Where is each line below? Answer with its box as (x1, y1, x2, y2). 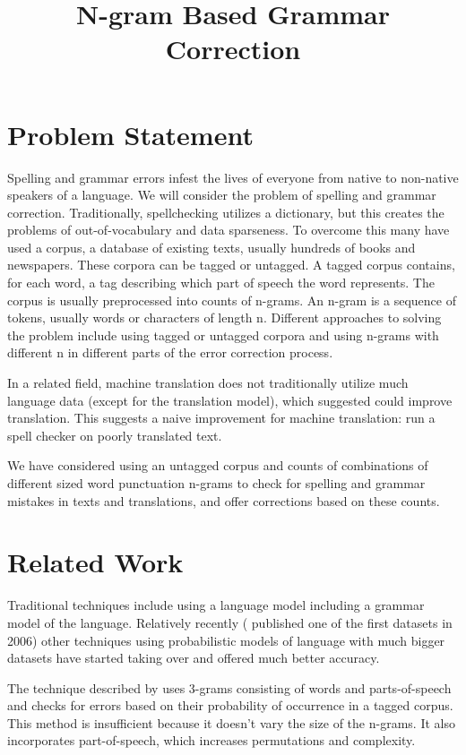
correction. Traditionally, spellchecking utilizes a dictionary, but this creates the (7, 202, 444, 221)
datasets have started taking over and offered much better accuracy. (7, 648, 380, 667)
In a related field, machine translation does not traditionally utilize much (7, 373, 409, 392)
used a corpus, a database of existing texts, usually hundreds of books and (7, 237, 416, 256)
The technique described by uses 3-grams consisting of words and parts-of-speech (7, 678, 452, 697)
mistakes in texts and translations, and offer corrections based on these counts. (7, 491, 440, 510)
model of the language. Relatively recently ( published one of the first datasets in (7, 613, 453, 631)
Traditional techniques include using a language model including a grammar (7, 596, 425, 614)
